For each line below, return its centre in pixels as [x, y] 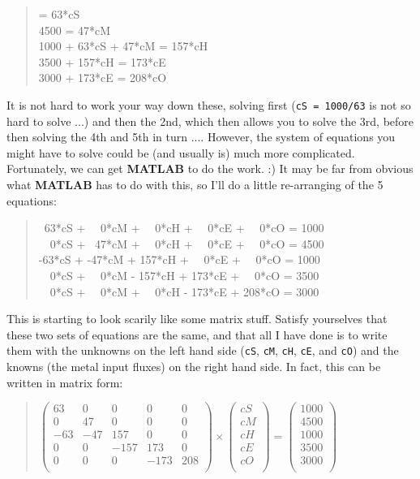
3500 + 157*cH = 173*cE [102, 61]
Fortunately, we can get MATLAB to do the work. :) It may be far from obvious [210, 168]
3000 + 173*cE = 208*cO [103, 78]
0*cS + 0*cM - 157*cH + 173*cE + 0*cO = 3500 [184, 275]
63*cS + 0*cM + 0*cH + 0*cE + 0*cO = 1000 [184, 228]
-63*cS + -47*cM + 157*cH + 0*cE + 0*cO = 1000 [179, 259]
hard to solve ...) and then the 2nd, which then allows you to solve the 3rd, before [210, 121]
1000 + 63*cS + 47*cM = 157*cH [123, 46]
